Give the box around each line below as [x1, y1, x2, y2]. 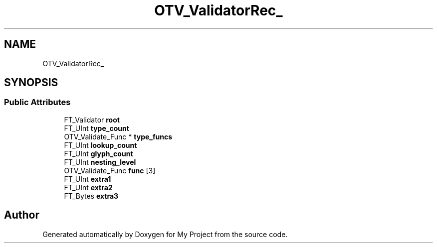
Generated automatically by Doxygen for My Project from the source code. [42, 230, 288, 239]
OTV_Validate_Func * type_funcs [64, 132, 173, 141]
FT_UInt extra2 [64, 183, 113, 192]
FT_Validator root [64, 115, 120, 124]
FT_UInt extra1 [64, 174, 111, 183]
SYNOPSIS [4, 76, 58, 89]
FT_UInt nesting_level [64, 157, 136, 166]
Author [4, 209, 39, 222]
